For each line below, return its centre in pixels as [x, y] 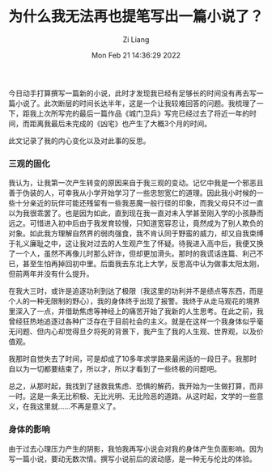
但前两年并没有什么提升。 [51, 274]
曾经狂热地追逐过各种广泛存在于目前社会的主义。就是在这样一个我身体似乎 [132, 321]
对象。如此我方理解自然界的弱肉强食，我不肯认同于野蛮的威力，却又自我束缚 [136, 233]
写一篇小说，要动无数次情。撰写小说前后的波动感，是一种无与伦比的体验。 [132, 459]
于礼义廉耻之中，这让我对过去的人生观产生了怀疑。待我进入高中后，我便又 [132, 244]
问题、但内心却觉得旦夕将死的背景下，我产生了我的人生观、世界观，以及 [136, 332]
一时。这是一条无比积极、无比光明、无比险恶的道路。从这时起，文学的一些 [132, 397]
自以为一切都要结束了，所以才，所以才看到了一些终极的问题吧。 [115, 369]
